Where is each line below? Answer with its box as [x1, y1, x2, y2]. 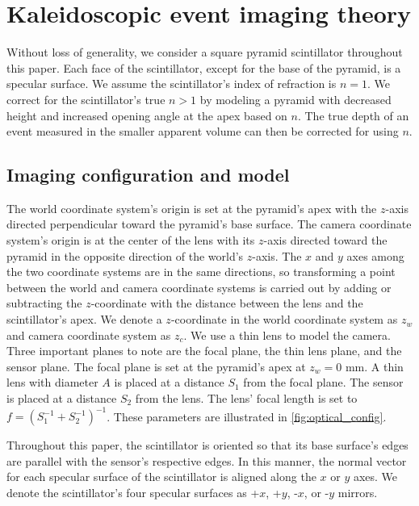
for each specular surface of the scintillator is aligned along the [6, 468, 316, 485]
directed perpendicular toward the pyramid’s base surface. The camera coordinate [6, 215, 412, 232]
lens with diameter [6, 374, 98, 391]
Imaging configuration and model [6, 162, 290, 187]
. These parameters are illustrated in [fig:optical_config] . [107, 408, 387, 424]
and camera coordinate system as [6, 326, 171, 343]
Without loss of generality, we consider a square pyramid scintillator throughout [6, 44, 403, 61]
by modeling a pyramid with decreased [199, 90, 392, 107]
